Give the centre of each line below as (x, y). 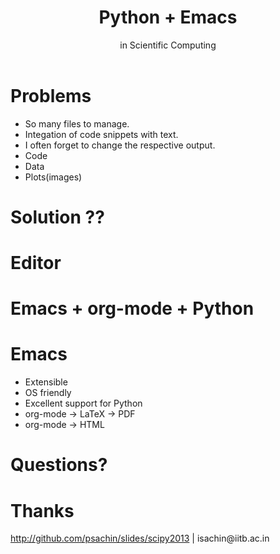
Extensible (46, 382)
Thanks (42, 510)
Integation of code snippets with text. (101, 134)
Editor (36, 263)
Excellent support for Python (83, 403)
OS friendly (48, 393)
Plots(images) (53, 177)
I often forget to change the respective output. (120, 145)
